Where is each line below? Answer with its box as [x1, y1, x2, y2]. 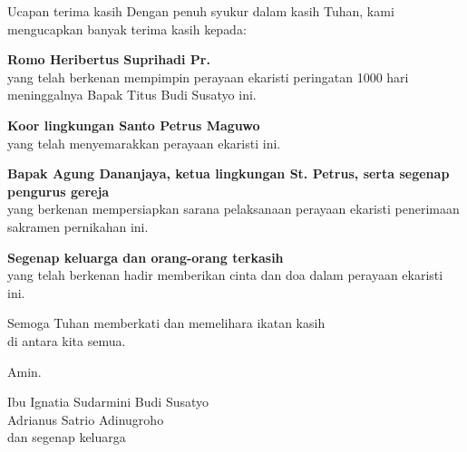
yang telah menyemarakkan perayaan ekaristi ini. [7, 133, 281, 152]
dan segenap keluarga [7, 428, 126, 447]
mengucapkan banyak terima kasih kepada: [7, 19, 247, 38]
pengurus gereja [7, 181, 110, 200]
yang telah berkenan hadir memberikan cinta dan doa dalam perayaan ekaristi [7, 265, 443, 284]
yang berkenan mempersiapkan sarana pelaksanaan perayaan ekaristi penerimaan [7, 199, 460, 218]
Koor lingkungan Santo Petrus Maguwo [7, 115, 260, 134]
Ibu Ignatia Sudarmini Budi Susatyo [7, 392, 209, 411]
